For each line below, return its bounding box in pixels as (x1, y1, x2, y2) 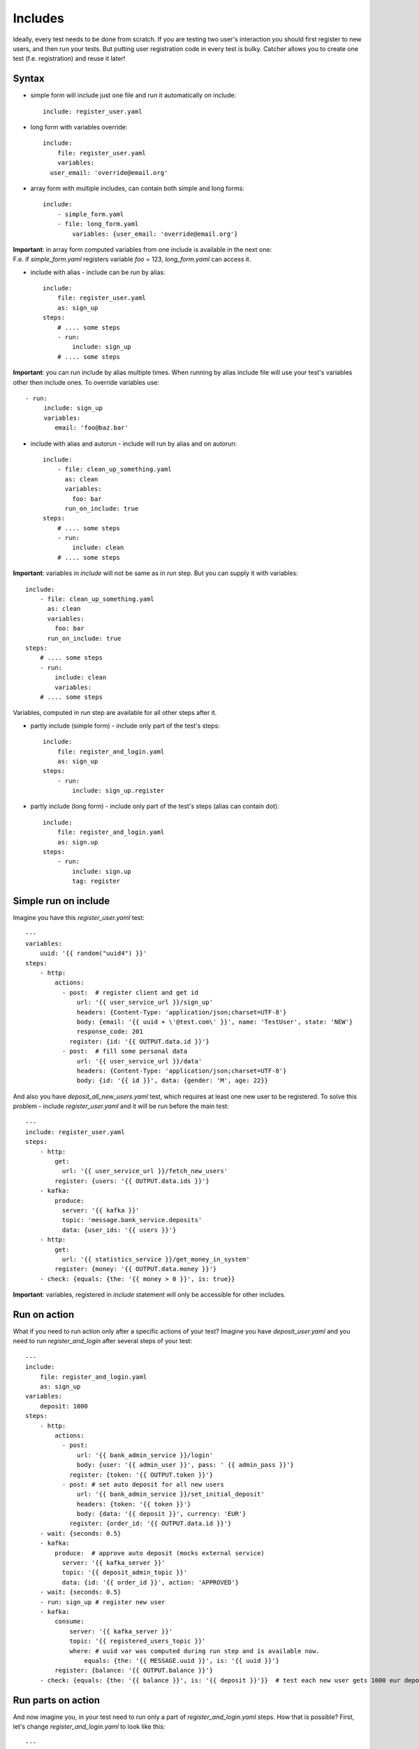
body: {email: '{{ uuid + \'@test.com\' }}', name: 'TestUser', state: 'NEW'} (77, 1018, 353, 1026)
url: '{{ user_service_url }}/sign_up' (77, 998, 213, 1007)
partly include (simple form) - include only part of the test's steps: (30, 721, 220, 730)
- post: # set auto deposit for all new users (61, 1480, 225, 1488)
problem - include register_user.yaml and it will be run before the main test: (13, 1102, 230, 1110)
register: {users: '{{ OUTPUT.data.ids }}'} (54, 1177, 209, 1185)
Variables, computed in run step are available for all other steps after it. (13, 709, 217, 717)
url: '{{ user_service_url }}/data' (77, 1057, 203, 1065)
